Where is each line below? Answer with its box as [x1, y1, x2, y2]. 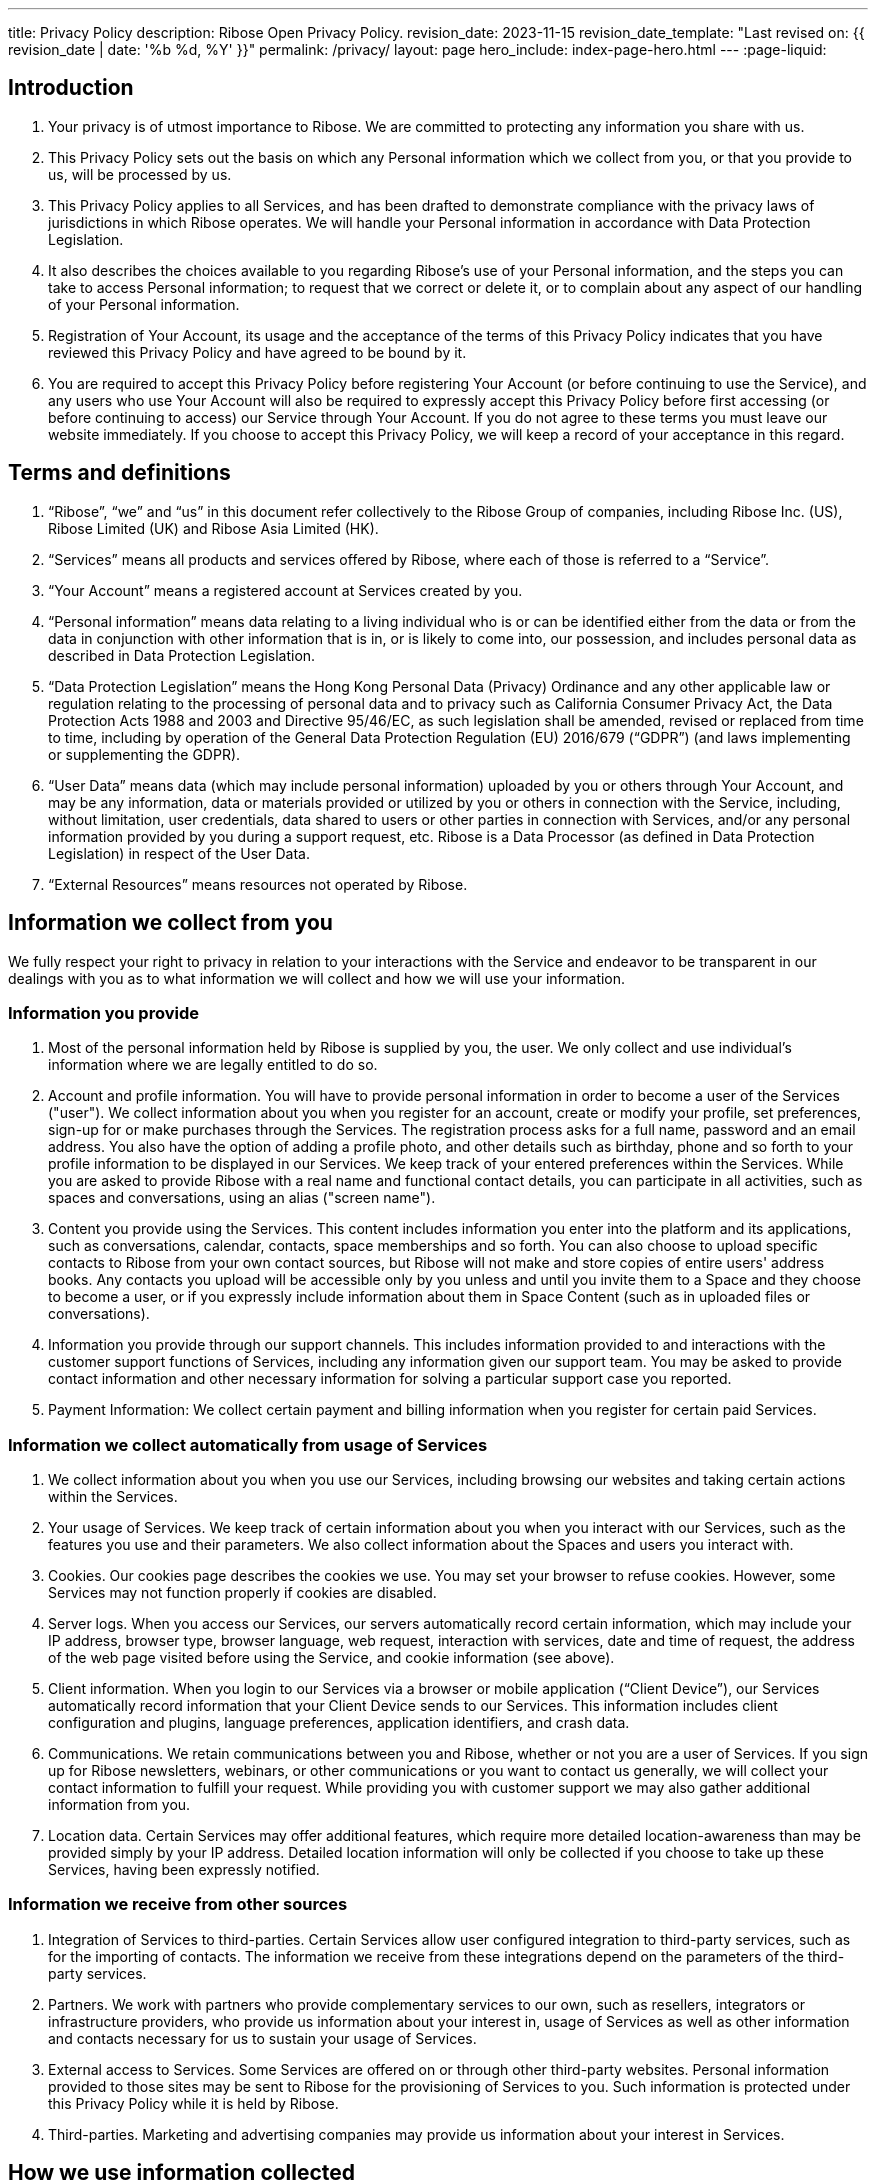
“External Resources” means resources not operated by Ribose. [48, 875, 468, 893]
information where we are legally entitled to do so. [48, 1056, 378, 1074]
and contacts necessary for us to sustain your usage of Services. [48, 2029, 477, 2047]
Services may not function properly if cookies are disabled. [48, 1584, 437, 1602]
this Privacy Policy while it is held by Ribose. [48, 2094, 339, 2112]
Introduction [8, 75, 134, 101]
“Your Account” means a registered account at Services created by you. [48, 581, 523, 599]
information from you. [48, 1796, 191, 1814]
